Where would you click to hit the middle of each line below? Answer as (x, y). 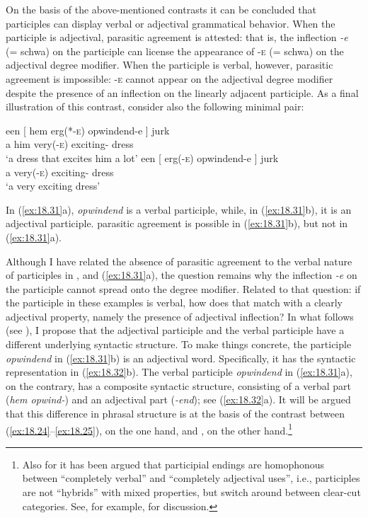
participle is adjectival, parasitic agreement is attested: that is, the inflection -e (177, 37)
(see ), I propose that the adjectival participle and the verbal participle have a (175, 330)
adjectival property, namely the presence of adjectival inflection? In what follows (180, 316)
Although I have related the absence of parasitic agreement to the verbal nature (179, 261)
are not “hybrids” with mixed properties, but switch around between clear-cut (191, 492)
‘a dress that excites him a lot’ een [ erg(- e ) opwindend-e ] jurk (142, 157)
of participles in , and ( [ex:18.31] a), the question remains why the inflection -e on (182, 275)
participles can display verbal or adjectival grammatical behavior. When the (171, 23)
